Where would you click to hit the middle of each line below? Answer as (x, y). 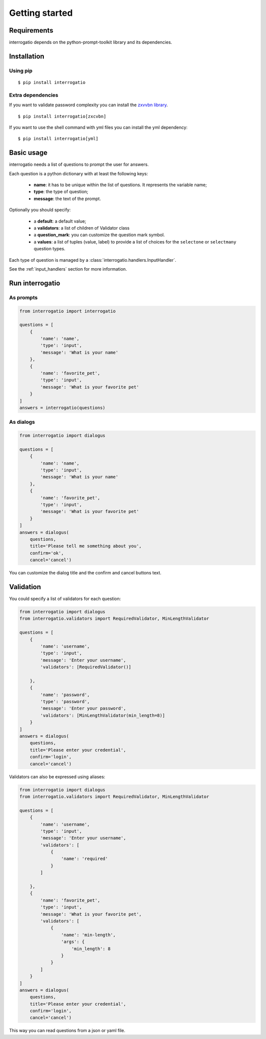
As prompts (23, 297)
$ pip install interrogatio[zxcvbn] (62, 116)
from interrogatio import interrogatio (67, 311)
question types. (50, 249)
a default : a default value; (60, 221)
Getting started (41, 13)
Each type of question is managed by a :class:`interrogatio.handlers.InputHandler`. (93, 260)
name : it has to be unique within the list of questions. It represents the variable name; (120, 185)
